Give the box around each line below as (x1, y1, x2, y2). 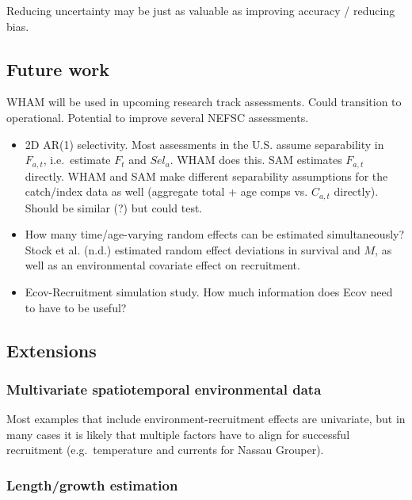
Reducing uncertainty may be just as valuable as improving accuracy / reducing (6, 2, 395, 18)
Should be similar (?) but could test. (25, 199, 203, 216)
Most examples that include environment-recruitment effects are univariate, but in (6, 410, 406, 427)
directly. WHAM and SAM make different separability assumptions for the (25, 167, 388, 184)
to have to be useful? (25, 299, 127, 315)
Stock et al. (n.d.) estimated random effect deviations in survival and (25, 241, 360, 258)
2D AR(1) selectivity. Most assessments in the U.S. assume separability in (25, 135, 384, 152)
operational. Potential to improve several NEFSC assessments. (6, 109, 309, 125)
